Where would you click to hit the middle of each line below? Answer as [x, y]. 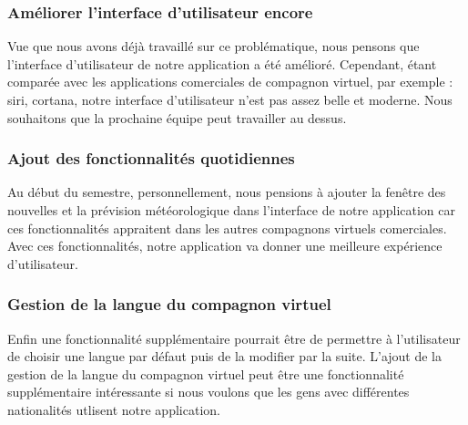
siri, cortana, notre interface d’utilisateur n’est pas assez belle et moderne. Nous [230, 99]
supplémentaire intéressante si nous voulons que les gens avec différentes [209, 392]
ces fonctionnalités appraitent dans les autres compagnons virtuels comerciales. [227, 228]
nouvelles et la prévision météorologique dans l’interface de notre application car [231, 210]
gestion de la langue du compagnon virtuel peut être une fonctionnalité [206, 373]
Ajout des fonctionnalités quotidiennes [151, 158]
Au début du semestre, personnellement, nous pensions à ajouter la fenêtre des [227, 192]
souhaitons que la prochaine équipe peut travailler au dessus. [177, 117]
